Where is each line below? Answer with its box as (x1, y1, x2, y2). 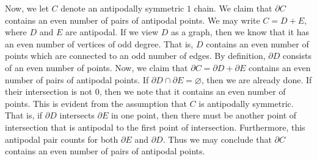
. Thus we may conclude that (162, 132, 272, 145)
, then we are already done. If (201, 73, 312, 86)
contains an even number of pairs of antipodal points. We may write (5, 13, 260, 26)
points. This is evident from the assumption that (5, 97, 187, 109)
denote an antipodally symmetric (60, 2, 184, 14)
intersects (59, 109, 95, 122)
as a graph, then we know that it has (171, 26, 310, 38)
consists (283, 49, 312, 62)
